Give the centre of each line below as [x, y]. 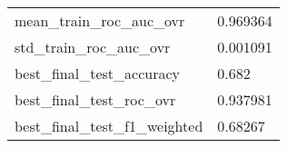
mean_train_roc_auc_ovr [100, 20]
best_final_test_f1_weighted [109, 126]
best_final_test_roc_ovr [95, 99]
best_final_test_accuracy [98, 73]
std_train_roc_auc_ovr [93, 47]
